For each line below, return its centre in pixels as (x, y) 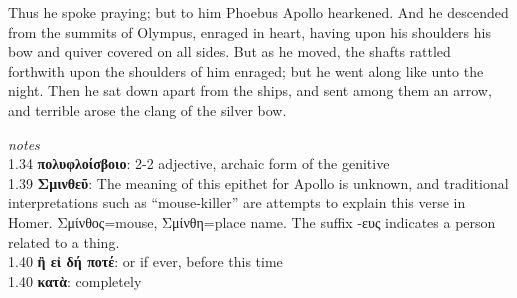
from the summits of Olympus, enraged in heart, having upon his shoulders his (249, 31)
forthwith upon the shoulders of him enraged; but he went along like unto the (246, 70)
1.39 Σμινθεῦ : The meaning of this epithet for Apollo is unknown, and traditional (258, 182)
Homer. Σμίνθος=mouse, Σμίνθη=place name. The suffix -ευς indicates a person (252, 221)
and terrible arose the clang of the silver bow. (147, 109)
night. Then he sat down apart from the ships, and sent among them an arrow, (250, 90)
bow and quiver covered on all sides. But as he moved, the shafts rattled (229, 51)
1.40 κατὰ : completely (75, 280)
